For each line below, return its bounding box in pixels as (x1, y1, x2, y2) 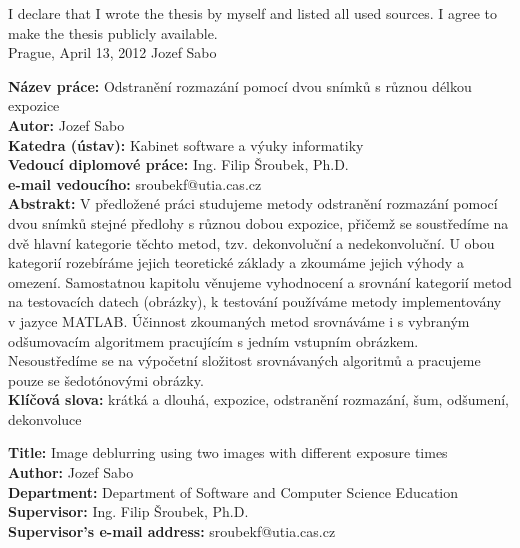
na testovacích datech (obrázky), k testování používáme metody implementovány (8, 291, 502, 312)
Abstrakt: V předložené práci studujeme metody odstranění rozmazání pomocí (8, 193, 498, 214)
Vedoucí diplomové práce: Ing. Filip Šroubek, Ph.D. (8, 154, 349, 175)
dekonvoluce (8, 408, 82, 429)
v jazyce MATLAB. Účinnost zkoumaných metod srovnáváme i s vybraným (8, 310, 470, 331)
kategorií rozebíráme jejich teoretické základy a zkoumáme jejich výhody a (8, 252, 464, 273)
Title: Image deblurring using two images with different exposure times (8, 442, 448, 463)
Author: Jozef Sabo (8, 462, 134, 483)
